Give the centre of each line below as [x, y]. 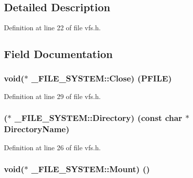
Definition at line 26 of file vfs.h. [52, 147]
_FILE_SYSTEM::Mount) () [91, 169]
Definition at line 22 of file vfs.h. [52, 28]
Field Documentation [58, 54]
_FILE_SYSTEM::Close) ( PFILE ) [102, 78]
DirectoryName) [37, 129]
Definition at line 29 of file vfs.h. [52, 96]
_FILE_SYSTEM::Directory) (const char [98, 118]
